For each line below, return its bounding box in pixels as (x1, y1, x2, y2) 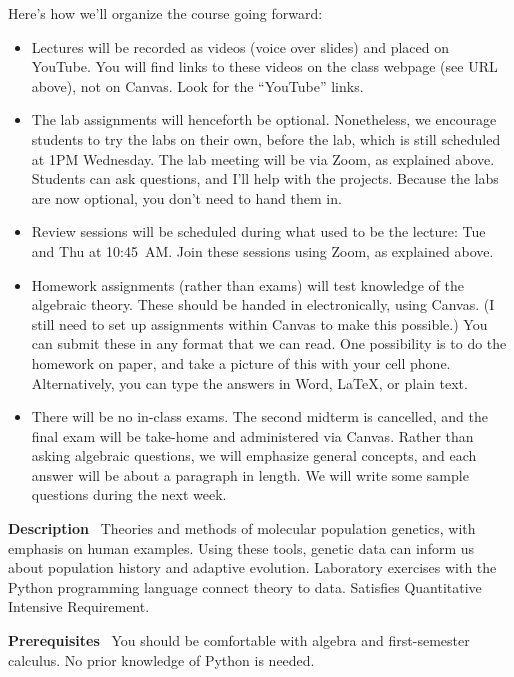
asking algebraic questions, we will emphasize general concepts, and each (31, 445, 477, 466)
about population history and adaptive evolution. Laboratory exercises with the (8, 557, 497, 578)
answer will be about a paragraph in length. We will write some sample (31, 464, 469, 485)
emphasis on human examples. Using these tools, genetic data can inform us (8, 537, 475, 558)
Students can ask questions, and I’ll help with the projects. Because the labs (31, 168, 499, 189)
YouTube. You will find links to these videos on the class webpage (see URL (31, 56, 498, 77)
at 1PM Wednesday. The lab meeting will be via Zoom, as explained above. (31, 148, 495, 169)
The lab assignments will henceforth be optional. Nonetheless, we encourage (31, 109, 497, 130)
